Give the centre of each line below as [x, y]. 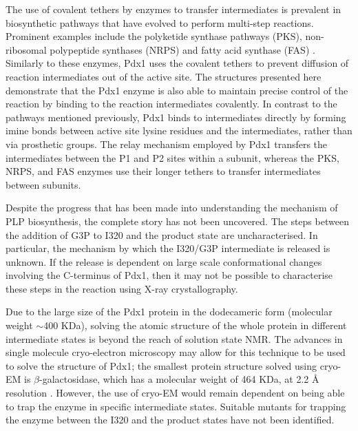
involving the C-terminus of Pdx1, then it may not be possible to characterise [169, 275]
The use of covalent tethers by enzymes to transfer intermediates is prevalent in [173, 9]
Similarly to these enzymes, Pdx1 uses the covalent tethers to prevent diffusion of [177, 63]
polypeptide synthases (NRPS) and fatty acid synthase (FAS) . [182, 49]
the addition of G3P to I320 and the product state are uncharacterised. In [162, 234]
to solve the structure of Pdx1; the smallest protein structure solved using [161, 365]
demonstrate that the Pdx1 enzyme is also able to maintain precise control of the [177, 90]
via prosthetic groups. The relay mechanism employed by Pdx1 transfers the [167, 144]
